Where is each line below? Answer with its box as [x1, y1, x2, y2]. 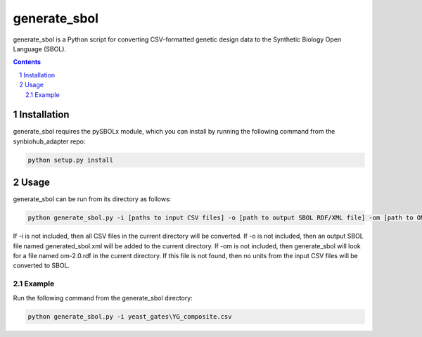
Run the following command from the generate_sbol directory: [13, 293, 193, 302]
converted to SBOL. [13, 261, 70, 270]
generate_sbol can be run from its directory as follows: [13, 195, 172, 203]
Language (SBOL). [13, 44, 67, 53]
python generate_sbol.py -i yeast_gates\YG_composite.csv [27, 312, 232, 320]
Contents [13, 58, 41, 66]
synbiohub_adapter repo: [13, 137, 86, 146]
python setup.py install [27, 155, 114, 164]
